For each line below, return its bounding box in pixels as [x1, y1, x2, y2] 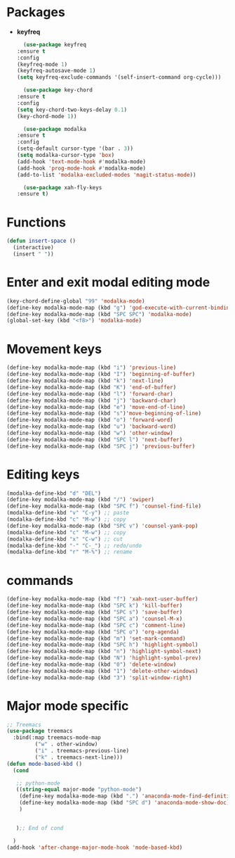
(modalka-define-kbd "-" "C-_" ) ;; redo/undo [6, 542, 142, 549]
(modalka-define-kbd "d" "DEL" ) [6, 490, 101, 497]
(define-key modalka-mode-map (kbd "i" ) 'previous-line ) [6, 364, 177, 372]
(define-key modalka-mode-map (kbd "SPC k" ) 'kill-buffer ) [6, 603, 183, 610]
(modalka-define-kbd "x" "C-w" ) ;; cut [6, 536, 123, 543]
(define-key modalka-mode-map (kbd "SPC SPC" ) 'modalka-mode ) [6, 310, 192, 317]
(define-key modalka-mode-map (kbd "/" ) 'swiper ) [6, 496, 155, 503]
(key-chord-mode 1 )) [16, 113, 77, 120]
